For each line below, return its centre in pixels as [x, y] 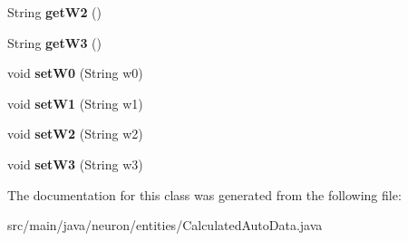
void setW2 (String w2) [75, 134]
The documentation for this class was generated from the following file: [204, 194]
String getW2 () [55, 12]
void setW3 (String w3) [75, 164]
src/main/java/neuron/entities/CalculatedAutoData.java [165, 225]
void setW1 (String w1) [75, 103]
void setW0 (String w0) [75, 73]
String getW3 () [55, 42]
